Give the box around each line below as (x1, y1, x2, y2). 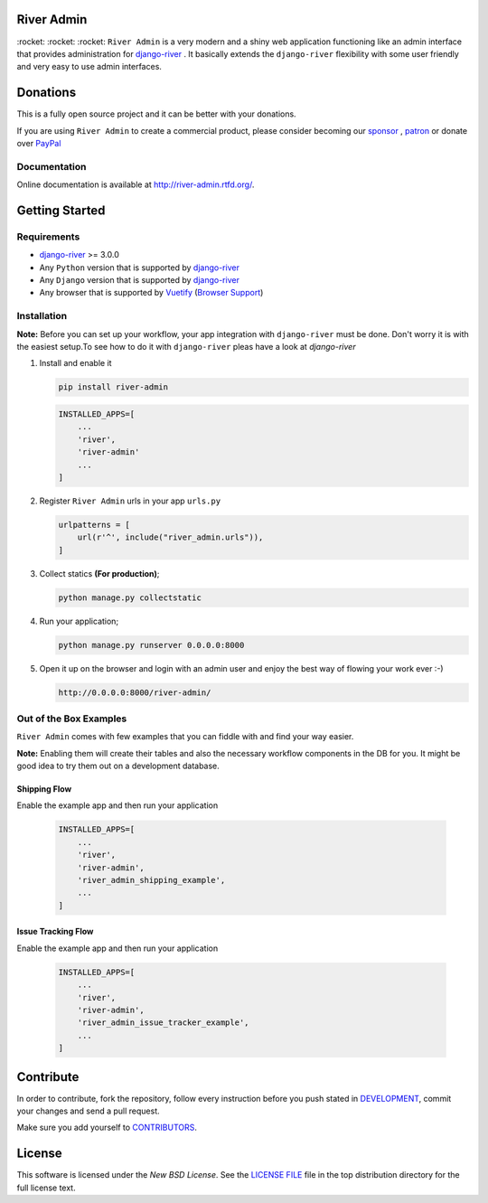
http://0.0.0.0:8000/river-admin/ (58, 687, 211, 698)
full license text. (16, 1182, 76, 1193)
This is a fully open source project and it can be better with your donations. (16, 108, 297, 119)
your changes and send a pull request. (16, 1105, 160, 1116)
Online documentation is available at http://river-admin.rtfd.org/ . (16, 179, 255, 190)
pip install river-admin (58, 382, 169, 392)
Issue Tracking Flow (16, 926, 94, 937)
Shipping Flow (16, 784, 72, 794)
